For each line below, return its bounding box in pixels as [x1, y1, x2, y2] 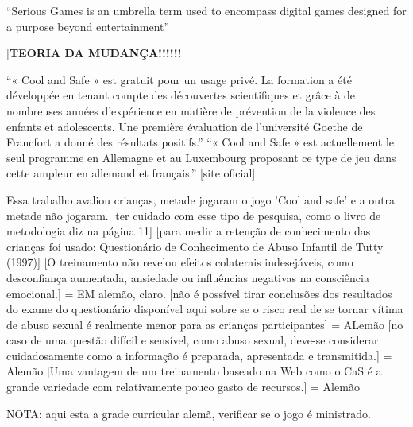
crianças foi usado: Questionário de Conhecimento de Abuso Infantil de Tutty [6, 238, 384, 254]
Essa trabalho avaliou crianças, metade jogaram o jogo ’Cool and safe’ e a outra [6, 191, 396, 208]
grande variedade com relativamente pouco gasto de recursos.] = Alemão [6, 378, 360, 395]
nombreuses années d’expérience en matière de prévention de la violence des [6, 102, 376, 118]
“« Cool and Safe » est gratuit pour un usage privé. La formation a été [6, 71, 352, 87]
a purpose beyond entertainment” [6, 17, 170, 34]
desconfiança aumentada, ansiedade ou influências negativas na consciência [6, 269, 369, 285]
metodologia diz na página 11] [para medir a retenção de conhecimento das [6, 223, 371, 239]
